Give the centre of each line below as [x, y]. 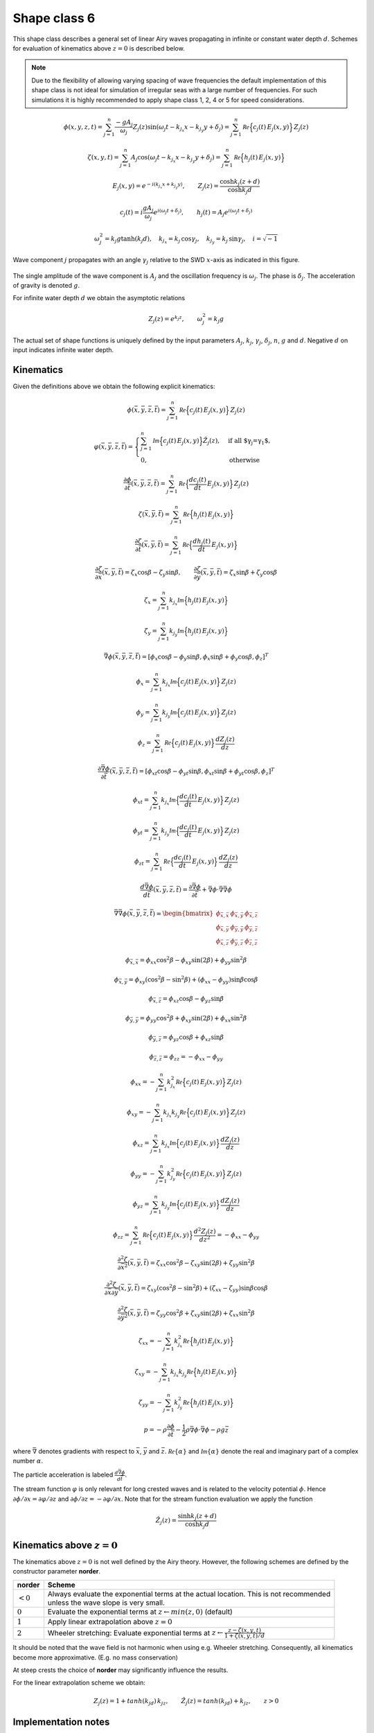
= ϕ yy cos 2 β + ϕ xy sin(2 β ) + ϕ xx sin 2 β [193, 1018]
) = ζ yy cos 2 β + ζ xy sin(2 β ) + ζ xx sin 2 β [201, 1313]
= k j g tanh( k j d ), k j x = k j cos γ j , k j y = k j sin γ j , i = [183, 240]
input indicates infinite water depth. [63, 350]
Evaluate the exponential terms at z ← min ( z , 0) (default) [140, 1612]
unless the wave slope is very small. [106, 1603]
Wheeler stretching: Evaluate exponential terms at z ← [135, 1632]
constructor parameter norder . [56, 1571]
